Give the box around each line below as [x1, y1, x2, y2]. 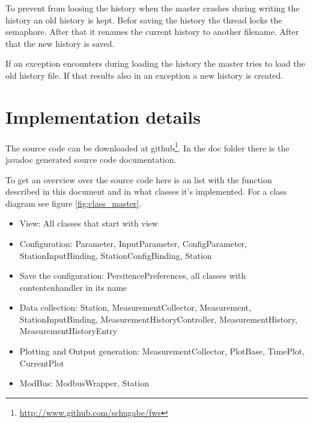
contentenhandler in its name [19, 281, 127, 293]
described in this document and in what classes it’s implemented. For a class [5, 185, 287, 198]
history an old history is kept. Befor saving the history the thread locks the [5, 13, 282, 26]
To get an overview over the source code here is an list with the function [5, 173, 272, 186]
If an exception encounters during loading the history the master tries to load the [5, 57, 305, 70]
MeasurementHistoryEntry [19, 324, 118, 337]
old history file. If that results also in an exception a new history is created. [5, 68, 284, 81]
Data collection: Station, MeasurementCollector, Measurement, [19, 301, 251, 314]
